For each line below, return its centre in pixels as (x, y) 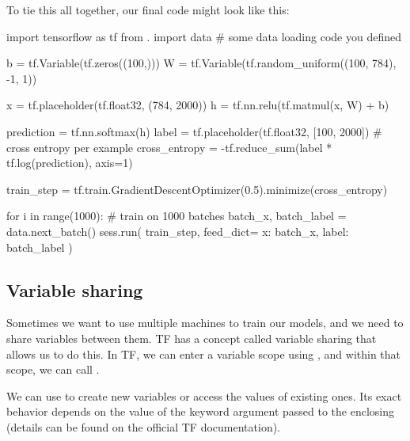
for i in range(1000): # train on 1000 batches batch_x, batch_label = (177, 216)
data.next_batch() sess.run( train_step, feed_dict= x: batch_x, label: (178, 231)
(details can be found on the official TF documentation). (144, 426)
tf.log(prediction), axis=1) (70, 163)
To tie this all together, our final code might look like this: (148, 10)
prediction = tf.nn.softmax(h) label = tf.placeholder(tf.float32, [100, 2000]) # (194, 131)
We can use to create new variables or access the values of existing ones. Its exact (204, 395)
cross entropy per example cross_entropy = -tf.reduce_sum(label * (169, 147)
